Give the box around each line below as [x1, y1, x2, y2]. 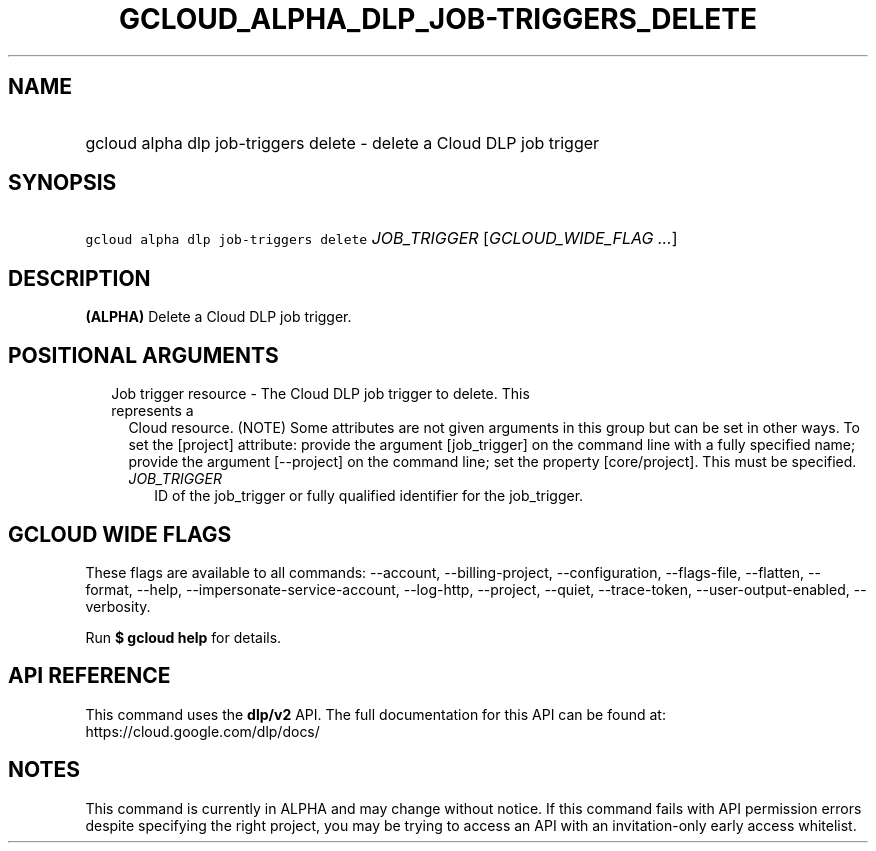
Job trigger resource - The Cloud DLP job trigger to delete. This [111, 385, 530, 403]
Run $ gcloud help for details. [85, 628, 282, 646]
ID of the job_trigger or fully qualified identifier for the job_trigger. [154, 487, 584, 505]
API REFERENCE [8, 663, 171, 689]
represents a [111, 402, 194, 420]
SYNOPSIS [8, 170, 117, 196]
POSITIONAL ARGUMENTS [8, 342, 279, 368]
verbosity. [85, 597, 151, 615]
